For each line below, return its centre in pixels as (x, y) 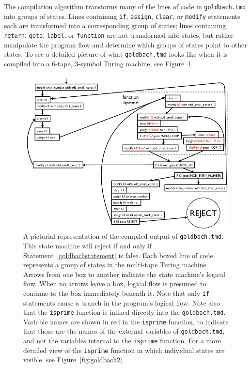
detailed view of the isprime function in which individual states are (124, 350)
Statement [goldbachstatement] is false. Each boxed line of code (118, 255)
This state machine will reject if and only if (88, 245)
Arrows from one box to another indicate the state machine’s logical (124, 274)
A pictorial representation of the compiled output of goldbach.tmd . (123, 236)
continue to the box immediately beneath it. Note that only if (117, 293)
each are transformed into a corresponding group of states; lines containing (115, 25)
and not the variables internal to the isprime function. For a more (122, 341)
